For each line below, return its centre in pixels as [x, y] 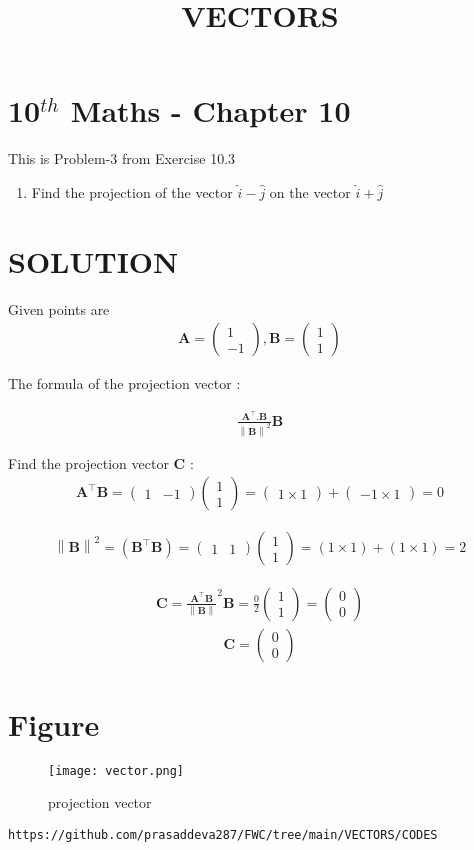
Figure [54, 723]
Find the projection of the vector [132, 191]
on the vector [310, 191]
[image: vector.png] [116, 770]
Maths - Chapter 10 [210, 110]
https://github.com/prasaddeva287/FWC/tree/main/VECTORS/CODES [223, 834]
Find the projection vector [88, 462]
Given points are [59, 308]
